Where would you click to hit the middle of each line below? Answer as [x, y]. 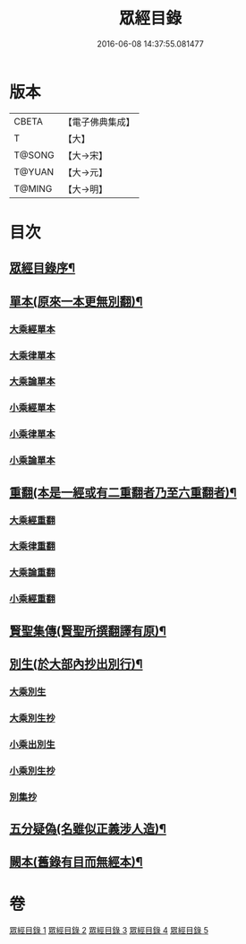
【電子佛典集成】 [99, 122]
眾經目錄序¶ [42, 268]
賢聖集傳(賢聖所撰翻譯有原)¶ [88, 631]
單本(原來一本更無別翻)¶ [76, 301]
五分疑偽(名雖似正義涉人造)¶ [88, 829]
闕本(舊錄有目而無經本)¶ [76, 862]
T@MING [33, 188]
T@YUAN [34, 171]
